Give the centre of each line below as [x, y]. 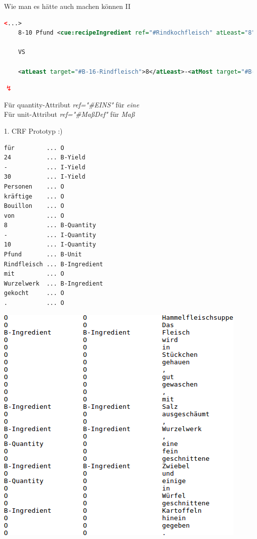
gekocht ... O [34, 293]
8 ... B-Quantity [50, 225]
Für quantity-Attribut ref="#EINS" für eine [72, 104]
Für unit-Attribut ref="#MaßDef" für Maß [69, 114]
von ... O [34, 216]
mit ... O [34, 274]
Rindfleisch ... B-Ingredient [54, 264]
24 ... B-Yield [45, 158]
